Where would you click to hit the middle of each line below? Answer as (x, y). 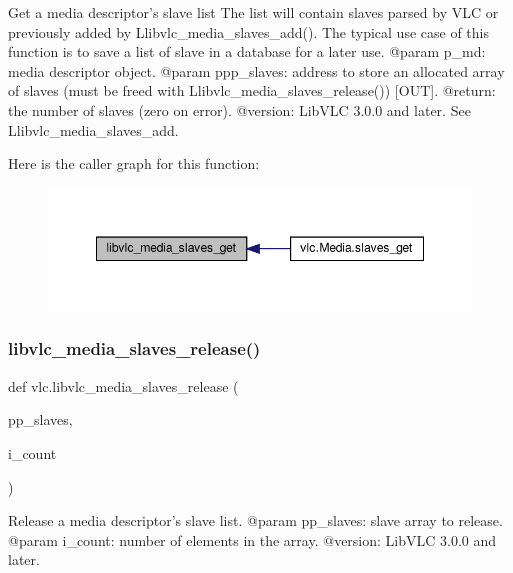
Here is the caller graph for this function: (134, 163)
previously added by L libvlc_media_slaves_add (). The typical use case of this (248, 31)
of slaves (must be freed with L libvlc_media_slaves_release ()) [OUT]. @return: (252, 90)
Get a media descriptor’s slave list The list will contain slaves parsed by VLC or (253, 12)
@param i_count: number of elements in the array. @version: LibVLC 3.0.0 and (252, 539)
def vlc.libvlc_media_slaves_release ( (123, 385)
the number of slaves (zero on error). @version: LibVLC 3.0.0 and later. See (239, 109)
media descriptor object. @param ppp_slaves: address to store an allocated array (256, 70)
